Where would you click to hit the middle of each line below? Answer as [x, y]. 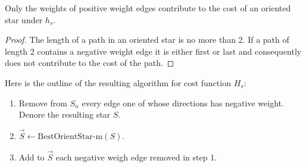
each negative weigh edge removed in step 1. [136, 157]
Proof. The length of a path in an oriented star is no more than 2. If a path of [147, 40]
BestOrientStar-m [70, 136]
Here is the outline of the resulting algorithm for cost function [118, 82]
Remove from [43, 103]
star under [24, 19]
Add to [32, 157]
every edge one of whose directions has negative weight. [183, 103]
